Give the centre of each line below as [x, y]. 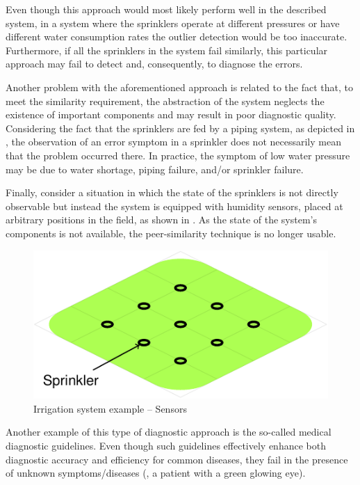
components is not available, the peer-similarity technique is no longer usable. [171, 233]
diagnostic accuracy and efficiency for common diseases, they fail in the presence [177, 459]
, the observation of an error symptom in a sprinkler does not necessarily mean [173, 142]
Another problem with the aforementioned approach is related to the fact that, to [180, 87]
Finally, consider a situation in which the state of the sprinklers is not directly [172, 192]
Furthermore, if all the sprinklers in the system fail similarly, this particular [167, 50]
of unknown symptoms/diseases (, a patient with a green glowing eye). [156, 473]
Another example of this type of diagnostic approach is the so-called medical [169, 432]
